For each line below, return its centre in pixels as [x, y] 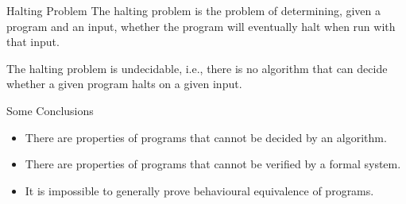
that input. [33, 42]
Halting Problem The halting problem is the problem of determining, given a [194, 10]
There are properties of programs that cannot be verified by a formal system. [213, 164]
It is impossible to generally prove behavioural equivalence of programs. [199, 190]
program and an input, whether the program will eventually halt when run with [201, 26]
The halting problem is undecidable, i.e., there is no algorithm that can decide [197, 68]
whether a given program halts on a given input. [124, 84]
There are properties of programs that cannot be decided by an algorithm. [206, 137]
